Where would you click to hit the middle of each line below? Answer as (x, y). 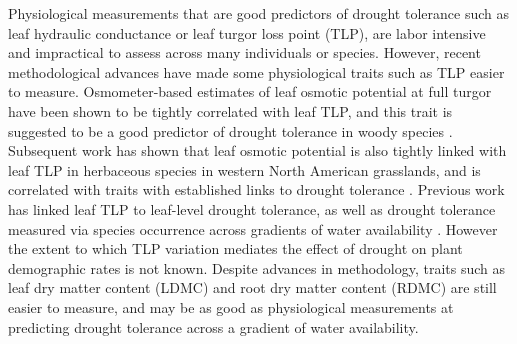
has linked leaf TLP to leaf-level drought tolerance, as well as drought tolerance (252, 208)
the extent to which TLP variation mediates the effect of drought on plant (235, 248)
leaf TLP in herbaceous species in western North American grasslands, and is (244, 169)
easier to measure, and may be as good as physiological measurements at (231, 306)
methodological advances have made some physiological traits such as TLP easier (256, 71)
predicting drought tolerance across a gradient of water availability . (213, 326)
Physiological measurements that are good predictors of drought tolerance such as (258, 13)
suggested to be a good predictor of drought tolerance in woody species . (230, 130)
